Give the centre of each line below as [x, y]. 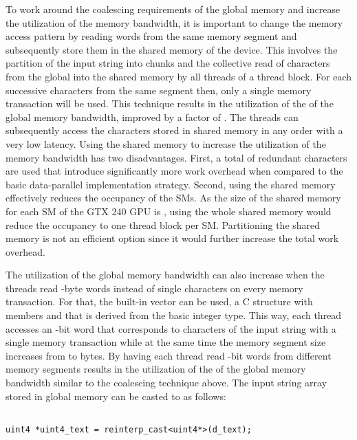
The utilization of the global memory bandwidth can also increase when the [165, 275]
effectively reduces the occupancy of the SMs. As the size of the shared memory [173, 198]
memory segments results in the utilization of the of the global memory [156, 369]
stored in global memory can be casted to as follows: [116, 396]
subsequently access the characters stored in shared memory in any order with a [174, 130]
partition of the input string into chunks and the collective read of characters [168, 63]
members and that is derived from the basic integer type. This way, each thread [174, 315]
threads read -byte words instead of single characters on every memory [154, 288]
